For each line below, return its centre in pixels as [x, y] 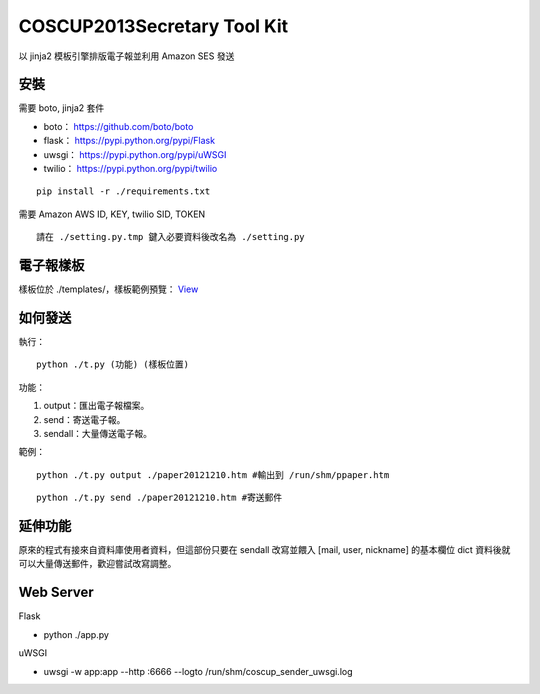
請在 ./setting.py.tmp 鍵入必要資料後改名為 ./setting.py [170, 237]
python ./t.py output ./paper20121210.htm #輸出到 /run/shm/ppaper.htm [213, 474]
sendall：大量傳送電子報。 [98, 433]
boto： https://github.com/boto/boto [118, 126]
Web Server [56, 592]
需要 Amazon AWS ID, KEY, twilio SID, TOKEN [112, 214]
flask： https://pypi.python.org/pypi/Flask [129, 141]
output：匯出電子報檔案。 [96, 406]
